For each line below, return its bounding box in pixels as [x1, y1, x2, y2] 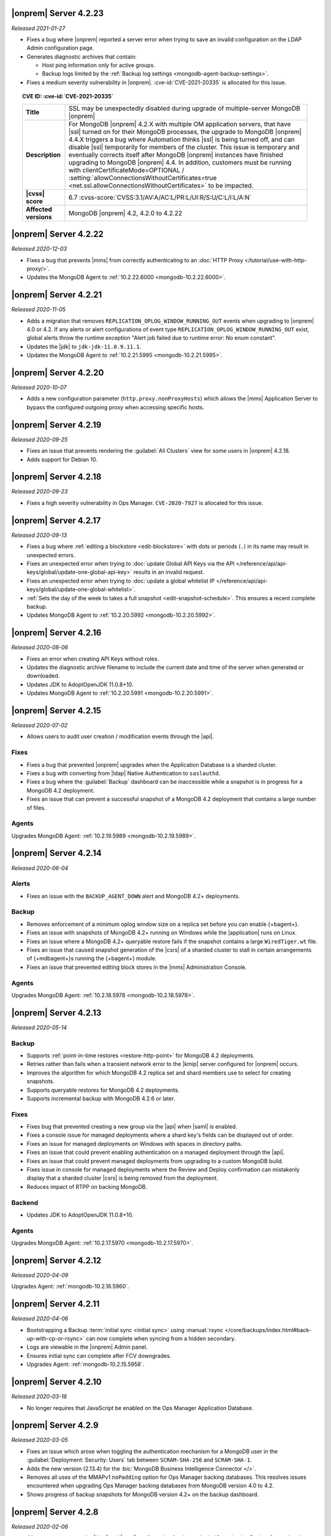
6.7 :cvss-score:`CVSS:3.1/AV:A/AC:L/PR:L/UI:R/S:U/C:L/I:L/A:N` [68, 193, 252, 202]
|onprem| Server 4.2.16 [11, 627, 102, 638]
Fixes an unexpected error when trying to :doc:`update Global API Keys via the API [26, 560, 235, 567]
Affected [25, 205, 52, 213]
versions [25, 213, 52, 221]
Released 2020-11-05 [11, 306, 66, 313]
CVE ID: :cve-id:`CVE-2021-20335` [22, 93, 113, 100]
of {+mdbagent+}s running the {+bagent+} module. [26, 955, 157, 962]
